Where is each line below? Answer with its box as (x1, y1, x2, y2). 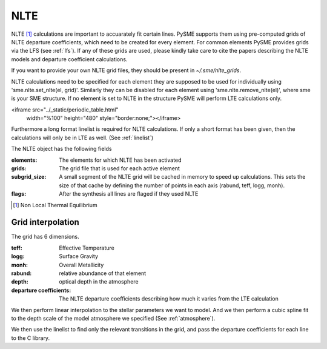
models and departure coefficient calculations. (11, 55, 128, 63)
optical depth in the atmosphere (59, 278, 139, 285)
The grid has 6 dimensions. (11, 233, 79, 241)
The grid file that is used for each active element (59, 165, 180, 172)
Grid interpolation (11, 217, 80, 227)
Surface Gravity (59, 253, 99, 260)
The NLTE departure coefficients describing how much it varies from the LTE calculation (59, 295, 279, 302)
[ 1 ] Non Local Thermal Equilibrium (13, 201, 97, 208)
